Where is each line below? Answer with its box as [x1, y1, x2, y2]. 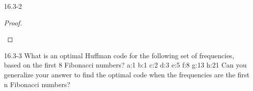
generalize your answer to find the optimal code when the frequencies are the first [4, 69, 250, 79]
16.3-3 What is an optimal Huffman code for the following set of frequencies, [4, 50, 234, 60]
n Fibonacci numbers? [4, 79, 70, 89]
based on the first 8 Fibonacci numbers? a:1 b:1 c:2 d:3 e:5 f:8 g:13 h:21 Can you [4, 60, 247, 70]
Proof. [4, 17, 22, 27]
